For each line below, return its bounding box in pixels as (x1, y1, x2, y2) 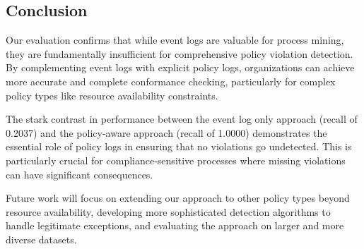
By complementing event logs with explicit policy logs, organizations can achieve (6, 60, 355, 75)
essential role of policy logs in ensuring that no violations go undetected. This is (6, 139, 352, 154)
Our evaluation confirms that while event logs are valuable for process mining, (6, 32, 344, 47)
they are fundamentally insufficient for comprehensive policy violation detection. (6, 46, 353, 61)
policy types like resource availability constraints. (6, 87, 218, 102)
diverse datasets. (6, 231, 77, 246)
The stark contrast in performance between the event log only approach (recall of (6, 111, 358, 126)
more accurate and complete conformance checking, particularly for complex (6, 73, 336, 88)
